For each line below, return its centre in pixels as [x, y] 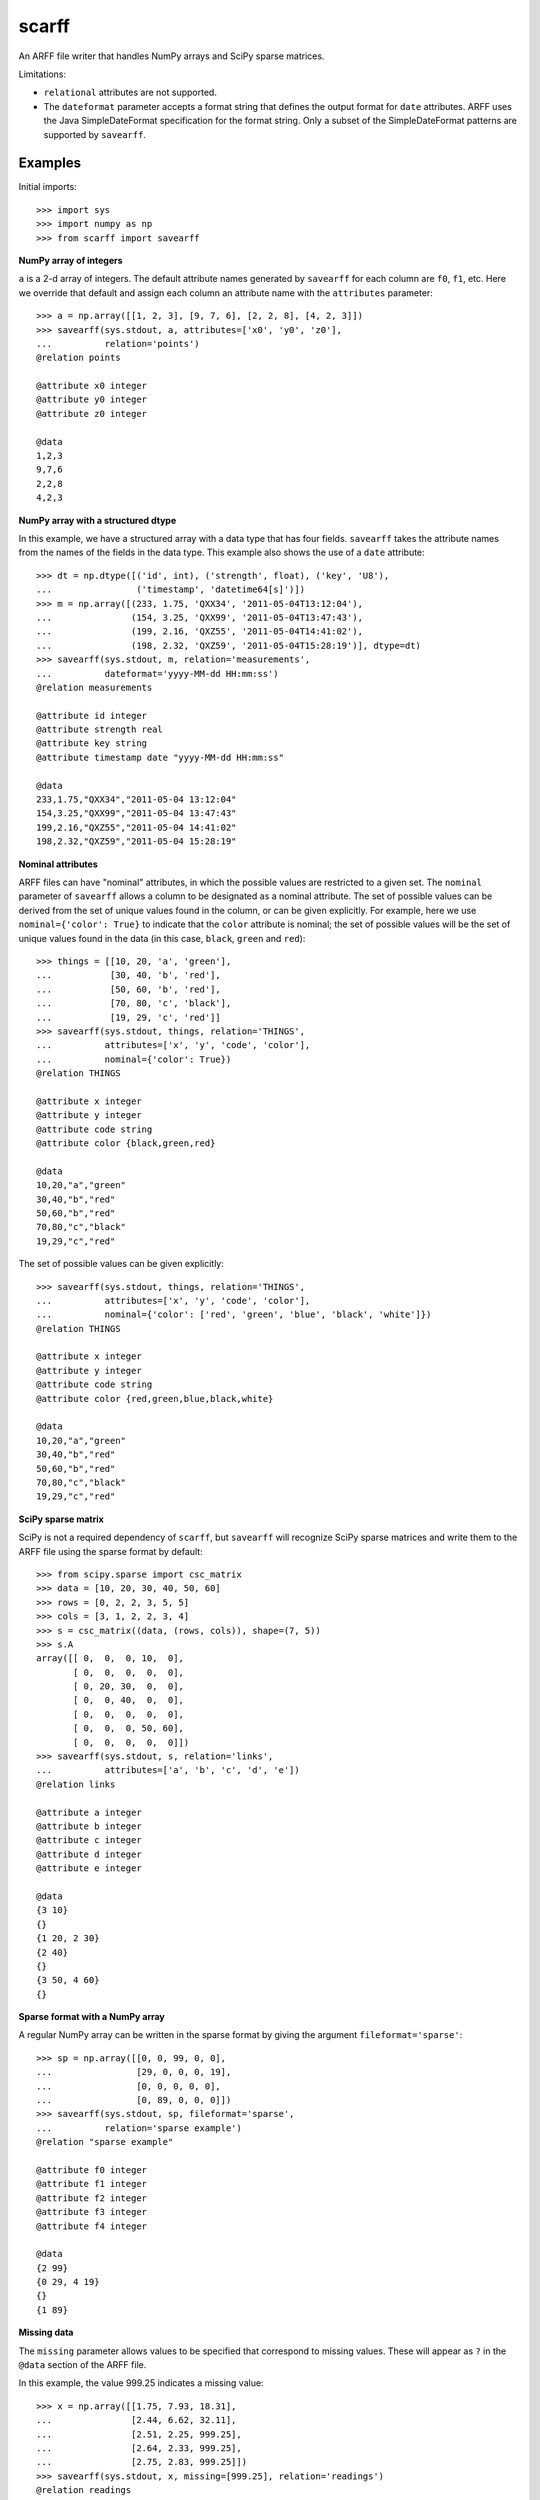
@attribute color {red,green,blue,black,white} [155, 1398]
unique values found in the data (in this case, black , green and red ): [162, 938]
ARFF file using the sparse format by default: [111, 1551]
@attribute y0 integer [92, 399]
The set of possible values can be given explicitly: [121, 1264]
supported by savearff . [95, 134]
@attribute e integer [89, 1868]
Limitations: [42, 74]
